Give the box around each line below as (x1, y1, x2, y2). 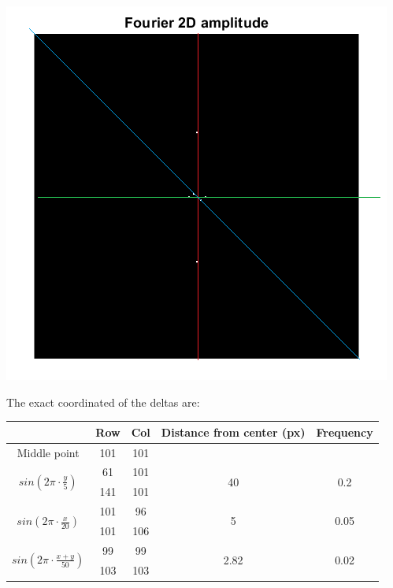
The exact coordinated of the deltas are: (6, 393, 200, 410)
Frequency (316, 423, 373, 440)
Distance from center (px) (161, 423, 306, 440)
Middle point (17, 444, 80, 460)
